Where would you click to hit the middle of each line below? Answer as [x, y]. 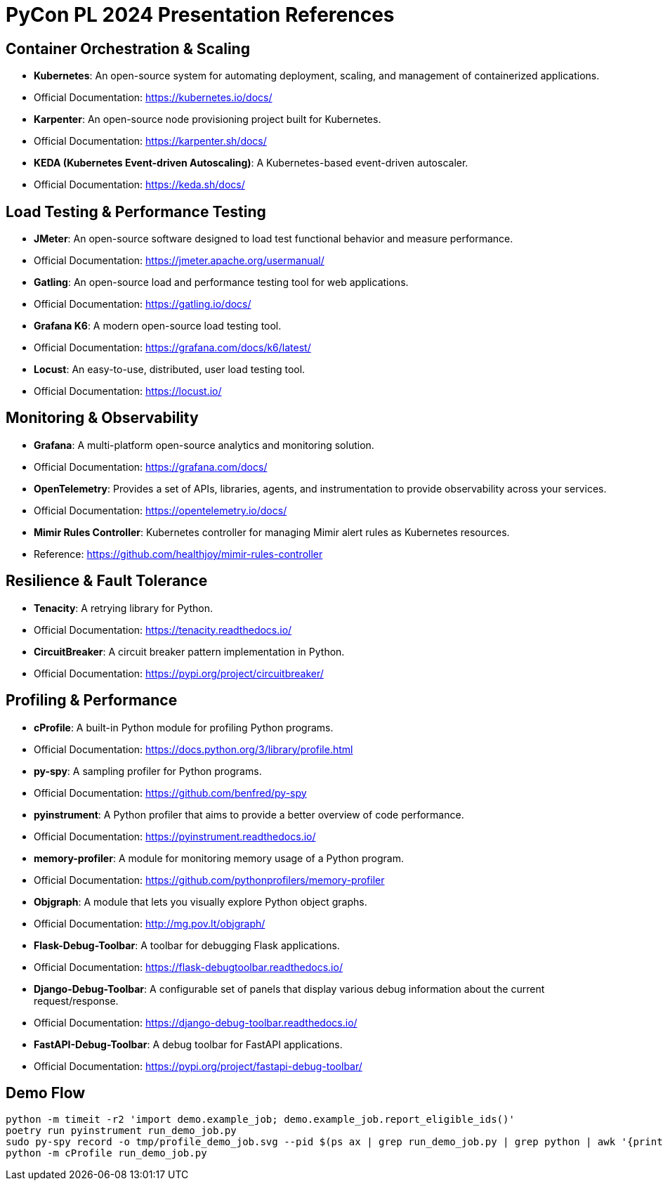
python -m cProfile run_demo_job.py [106, 1153]
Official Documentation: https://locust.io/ [128, 391]
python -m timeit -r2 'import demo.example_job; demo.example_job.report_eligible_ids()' [260, 1120]
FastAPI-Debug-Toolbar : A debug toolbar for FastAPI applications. [188, 1044]
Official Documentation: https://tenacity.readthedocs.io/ [163, 630]
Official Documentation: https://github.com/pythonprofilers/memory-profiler [209, 880]
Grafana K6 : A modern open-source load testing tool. [158, 326]
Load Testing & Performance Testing [136, 211]
